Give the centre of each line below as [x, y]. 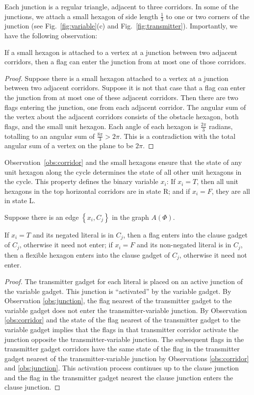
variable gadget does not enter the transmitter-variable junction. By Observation [126, 310]
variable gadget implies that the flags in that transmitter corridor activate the [122, 329]
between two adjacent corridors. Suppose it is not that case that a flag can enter [125, 88]
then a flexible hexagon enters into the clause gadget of [87, 254]
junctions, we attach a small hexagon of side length [81, 16]
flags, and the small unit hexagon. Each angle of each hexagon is [102, 126]
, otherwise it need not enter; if [66, 245]
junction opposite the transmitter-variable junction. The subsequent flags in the [124, 339]
